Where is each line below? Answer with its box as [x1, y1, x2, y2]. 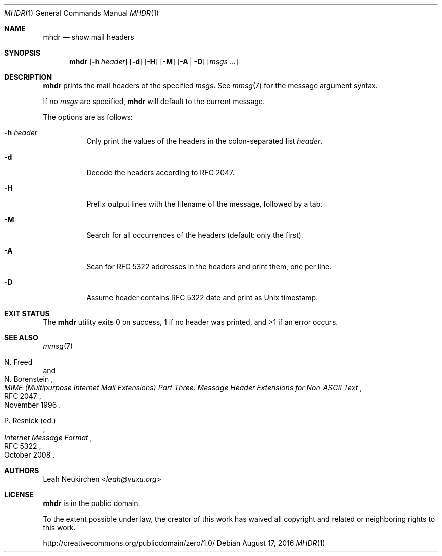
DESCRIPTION [4, 73, 52, 81]
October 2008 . [4, 450, 55, 459]
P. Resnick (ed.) [4, 416, 56, 425]
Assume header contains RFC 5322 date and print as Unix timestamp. [86, 293, 318, 302]
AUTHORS [4, 466, 39, 475]
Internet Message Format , [4, 433, 92, 442]
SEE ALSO [4, 333, 38, 342]
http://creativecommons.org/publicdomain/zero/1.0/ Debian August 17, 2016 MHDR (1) [43, 539, 325, 547]
